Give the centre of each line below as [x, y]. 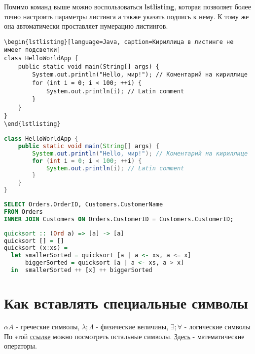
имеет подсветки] [32, 50]
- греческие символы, [48, 326]
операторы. [20, 346]
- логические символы [217, 326]
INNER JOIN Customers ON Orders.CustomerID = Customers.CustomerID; [119, 219]
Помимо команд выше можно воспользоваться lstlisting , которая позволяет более [128, 6]
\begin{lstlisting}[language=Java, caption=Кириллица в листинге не [119, 42]
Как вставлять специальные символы [126, 303]
